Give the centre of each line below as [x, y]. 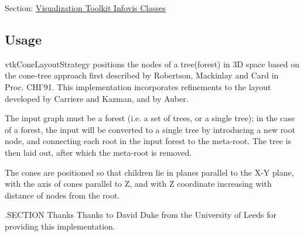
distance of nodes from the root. [62, 195]
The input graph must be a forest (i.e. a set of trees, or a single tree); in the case [150, 118]
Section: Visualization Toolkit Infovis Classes [85, 8]
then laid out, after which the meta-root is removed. [98, 152]
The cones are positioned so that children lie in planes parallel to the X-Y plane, [149, 172]
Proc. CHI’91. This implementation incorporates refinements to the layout [138, 86]
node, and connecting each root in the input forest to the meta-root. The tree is [148, 141]
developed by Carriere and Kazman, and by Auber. [97, 98]
